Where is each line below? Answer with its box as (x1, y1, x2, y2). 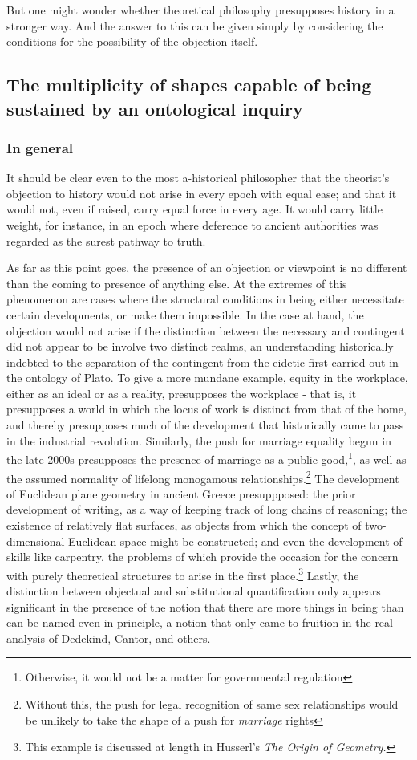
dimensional (6, 532, 65, 549)
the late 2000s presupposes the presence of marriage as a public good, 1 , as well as (6, 449, 407, 467)
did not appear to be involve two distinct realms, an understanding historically (6, 338, 394, 355)
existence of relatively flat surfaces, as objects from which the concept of (6, 516, 362, 533)
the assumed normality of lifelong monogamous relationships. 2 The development (6, 467, 399, 486)
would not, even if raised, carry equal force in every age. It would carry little (6, 201, 383, 217)
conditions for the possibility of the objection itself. (6, 33, 258, 50)
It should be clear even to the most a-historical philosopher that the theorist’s (6, 169, 390, 186)
